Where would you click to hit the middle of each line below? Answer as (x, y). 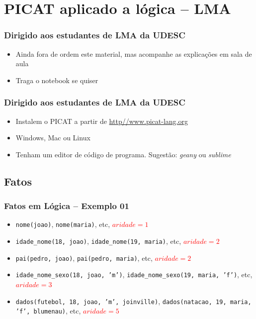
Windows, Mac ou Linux (53, 138)
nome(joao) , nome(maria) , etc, (63, 224)
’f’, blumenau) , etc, (48, 311)
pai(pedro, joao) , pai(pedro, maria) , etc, (84, 258)
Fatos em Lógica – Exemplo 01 (67, 206)
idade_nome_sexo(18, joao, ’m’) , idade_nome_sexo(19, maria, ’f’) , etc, (134, 274)
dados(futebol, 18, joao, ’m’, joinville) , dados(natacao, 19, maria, (133, 301)
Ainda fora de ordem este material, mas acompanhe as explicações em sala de (134, 53)
